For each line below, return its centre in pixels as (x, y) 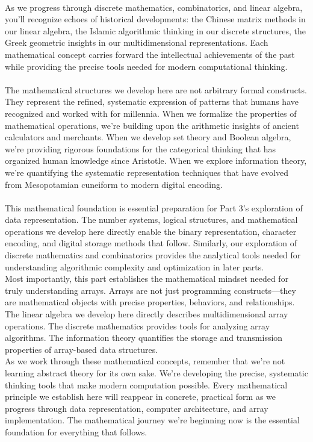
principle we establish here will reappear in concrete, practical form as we (141, 397)
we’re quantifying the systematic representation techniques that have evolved (147, 172)
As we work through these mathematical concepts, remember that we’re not (145, 361)
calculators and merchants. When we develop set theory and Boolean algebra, (148, 137)
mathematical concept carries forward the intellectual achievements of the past (150, 54)
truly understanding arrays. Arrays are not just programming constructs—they (150, 290)
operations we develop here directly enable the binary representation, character (151, 231)
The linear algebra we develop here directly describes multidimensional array (147, 314)
